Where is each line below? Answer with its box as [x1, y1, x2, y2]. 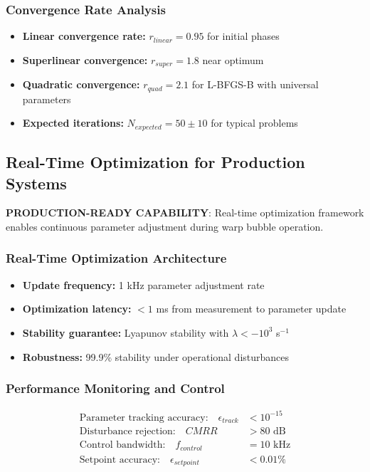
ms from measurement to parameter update [156, 301, 347, 316]
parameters [22, 91, 71, 106]
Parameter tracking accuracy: [79, 412, 208, 423]
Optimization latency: [22, 301, 132, 316]
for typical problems [211, 115, 298, 130]
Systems [6, 172, 67, 194]
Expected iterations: [22, 115, 124, 130]
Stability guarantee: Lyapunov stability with [22, 325, 229, 340]
